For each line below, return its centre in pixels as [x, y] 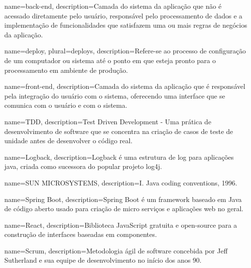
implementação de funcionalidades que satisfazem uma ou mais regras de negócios [126, 25]
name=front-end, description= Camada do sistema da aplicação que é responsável [125, 86]
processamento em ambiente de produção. [66, 70]
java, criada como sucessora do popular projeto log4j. [83, 166]
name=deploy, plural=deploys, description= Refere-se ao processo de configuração [125, 51]
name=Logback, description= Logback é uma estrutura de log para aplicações [119, 157]
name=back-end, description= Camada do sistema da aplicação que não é [113, 6]
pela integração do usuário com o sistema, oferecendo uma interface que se [115, 95]
